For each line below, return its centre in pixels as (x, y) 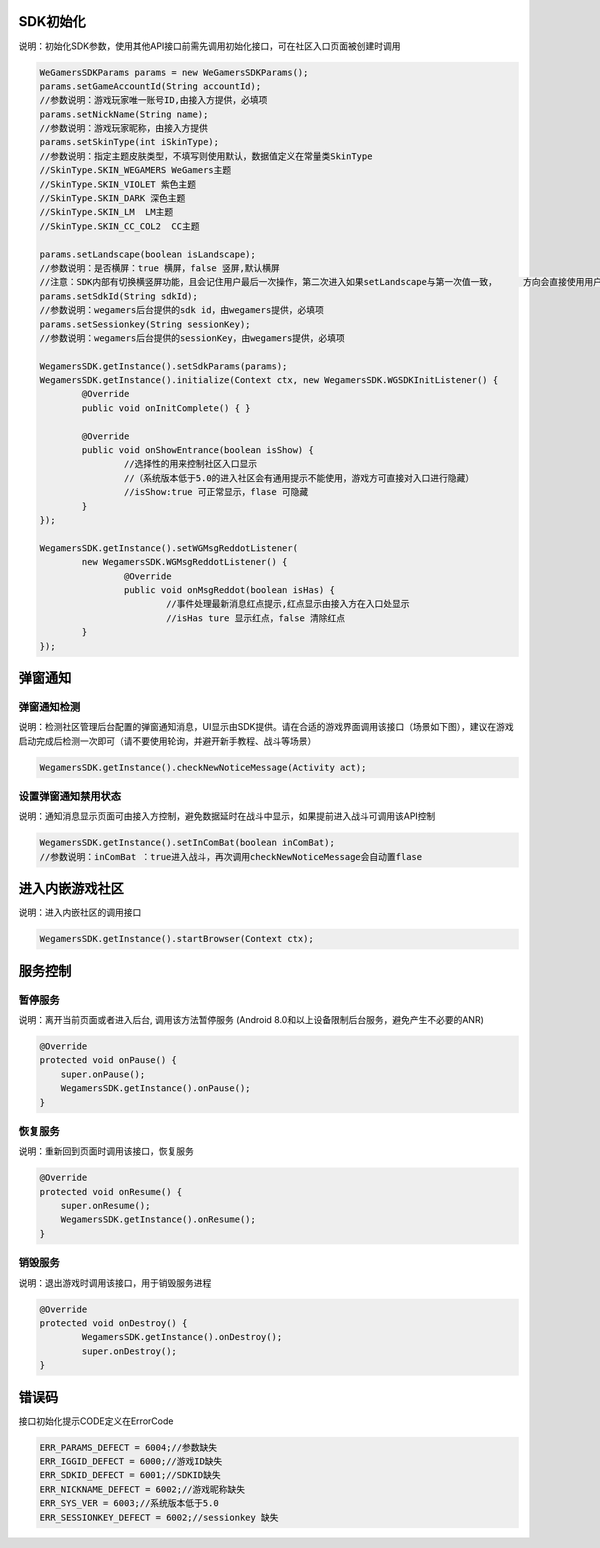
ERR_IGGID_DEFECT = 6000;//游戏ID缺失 (131, 1461)
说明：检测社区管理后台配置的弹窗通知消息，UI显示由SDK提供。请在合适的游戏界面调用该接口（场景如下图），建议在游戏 (266, 727)
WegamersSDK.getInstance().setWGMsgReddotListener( (169, 548)
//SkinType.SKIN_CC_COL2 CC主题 (119, 226)
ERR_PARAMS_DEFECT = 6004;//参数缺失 (128, 1447)
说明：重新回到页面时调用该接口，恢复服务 (106, 1151)
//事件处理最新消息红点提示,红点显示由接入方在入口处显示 (287, 604)
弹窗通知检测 (49, 707)
